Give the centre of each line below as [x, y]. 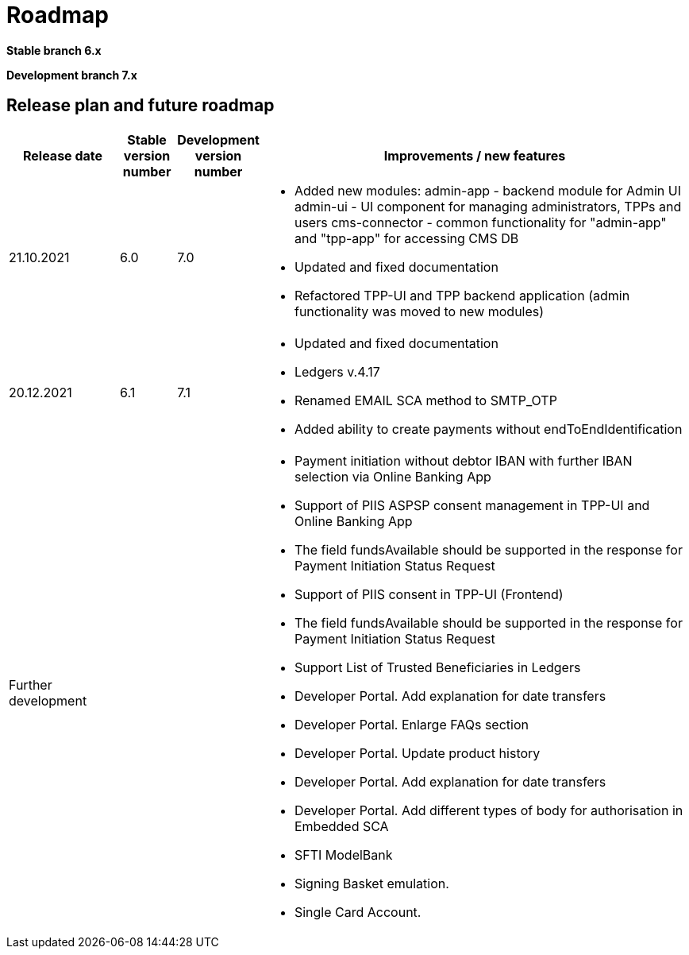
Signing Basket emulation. [371, 883]
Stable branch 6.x [54, 50]
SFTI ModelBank [343, 854]
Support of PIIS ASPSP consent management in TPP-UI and [472, 505]
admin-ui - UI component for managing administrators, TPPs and [488, 206]
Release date [63, 155]
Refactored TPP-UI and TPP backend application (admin [462, 295]
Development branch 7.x [72, 75]
